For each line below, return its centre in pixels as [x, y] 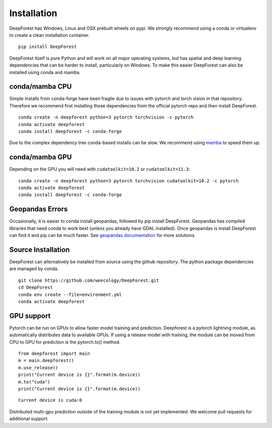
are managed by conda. [34, 269]
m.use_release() [38, 368]
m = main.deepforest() [46, 361]
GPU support [30, 316]
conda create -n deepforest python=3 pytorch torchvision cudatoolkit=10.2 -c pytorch [128, 181]
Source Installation [40, 250]
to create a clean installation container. [50, 35]
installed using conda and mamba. [45, 72]
